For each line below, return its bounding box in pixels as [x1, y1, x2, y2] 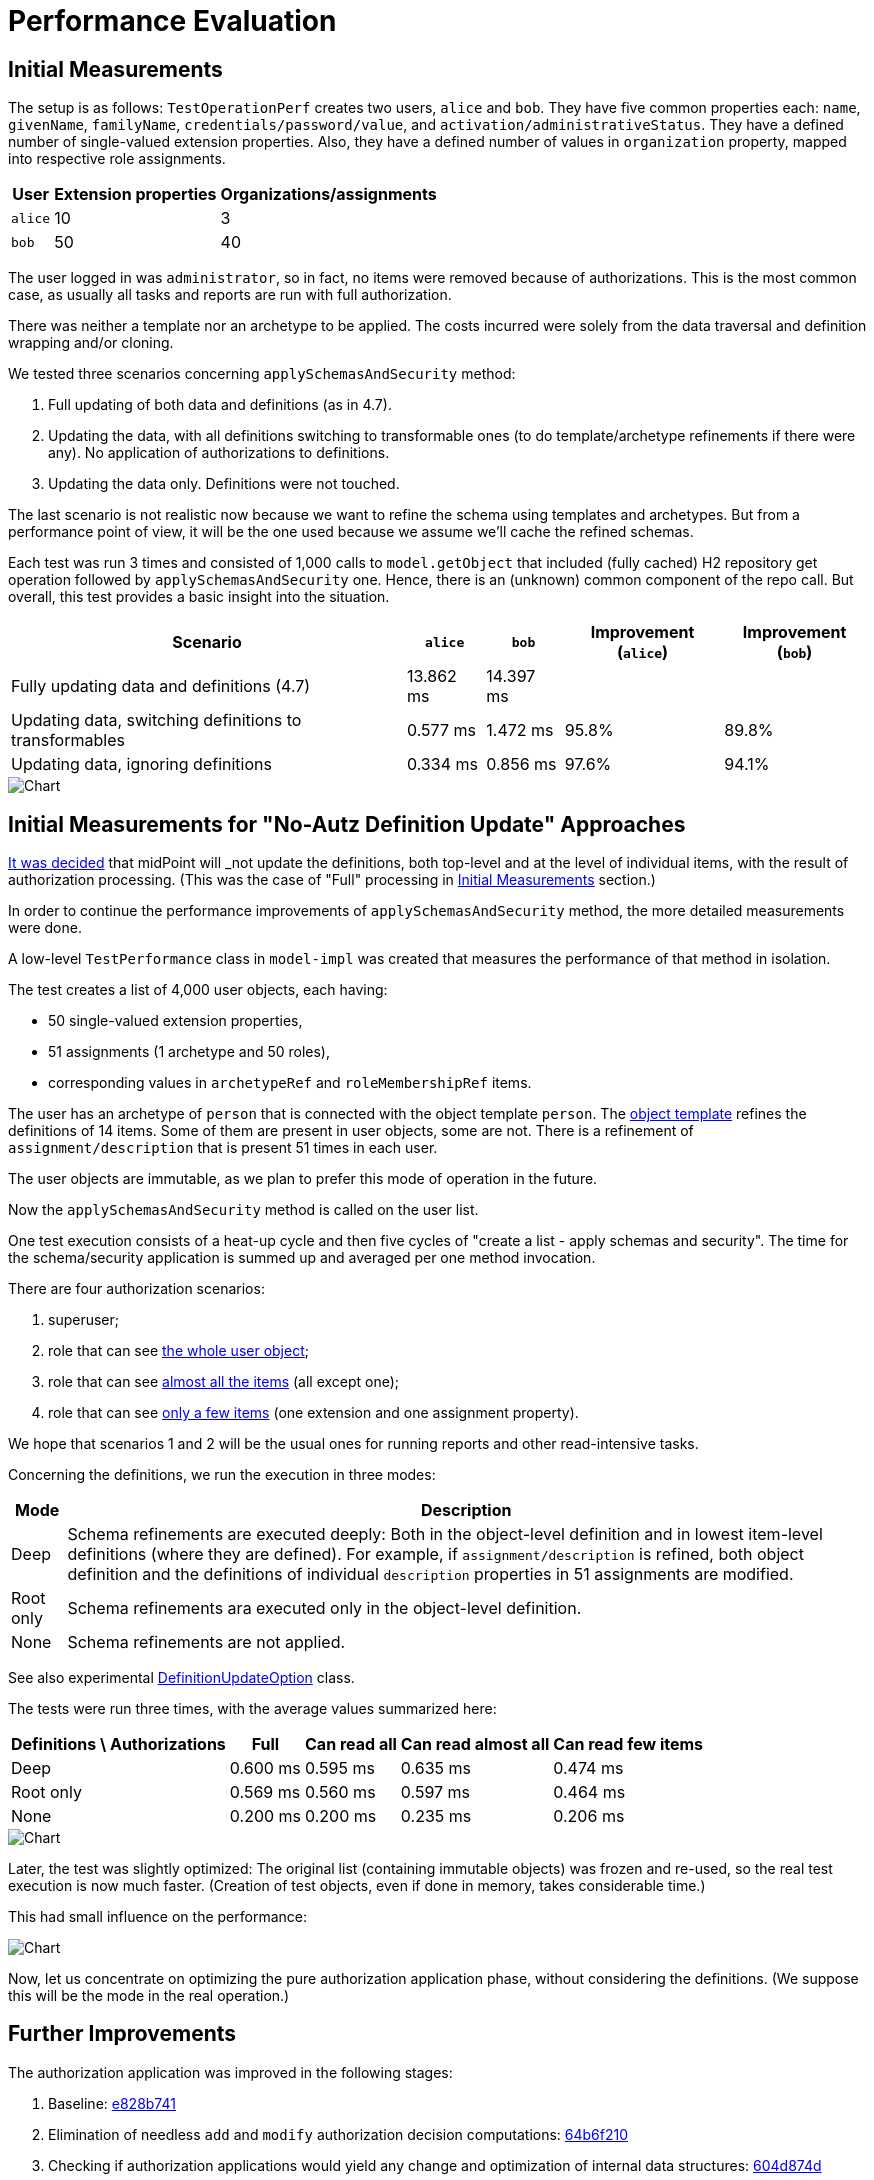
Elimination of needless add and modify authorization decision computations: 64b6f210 [48, 2125, 629, 2143]
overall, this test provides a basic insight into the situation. [8, 588, 390, 606]
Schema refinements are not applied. [67, 1632, 346, 1653]
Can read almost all [400, 1734, 550, 1755]
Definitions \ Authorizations [11, 1734, 226, 1755]
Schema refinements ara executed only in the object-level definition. [67, 1598, 582, 1619]
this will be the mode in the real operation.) [8, 1987, 290, 2005]
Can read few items [553, 1734, 704, 1755]
